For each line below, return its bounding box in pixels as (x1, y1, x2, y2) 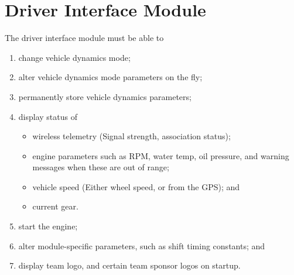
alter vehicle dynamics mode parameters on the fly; (18, 71, 203, 83)
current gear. (32, 200, 78, 212)
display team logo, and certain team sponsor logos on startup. (18, 259, 241, 271)
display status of (18, 110, 77, 122)
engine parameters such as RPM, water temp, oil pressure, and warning (32, 149, 289, 161)
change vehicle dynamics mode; (18, 51, 131, 63)
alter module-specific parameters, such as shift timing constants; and (18, 239, 265, 252)
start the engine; (18, 220, 78, 232)
